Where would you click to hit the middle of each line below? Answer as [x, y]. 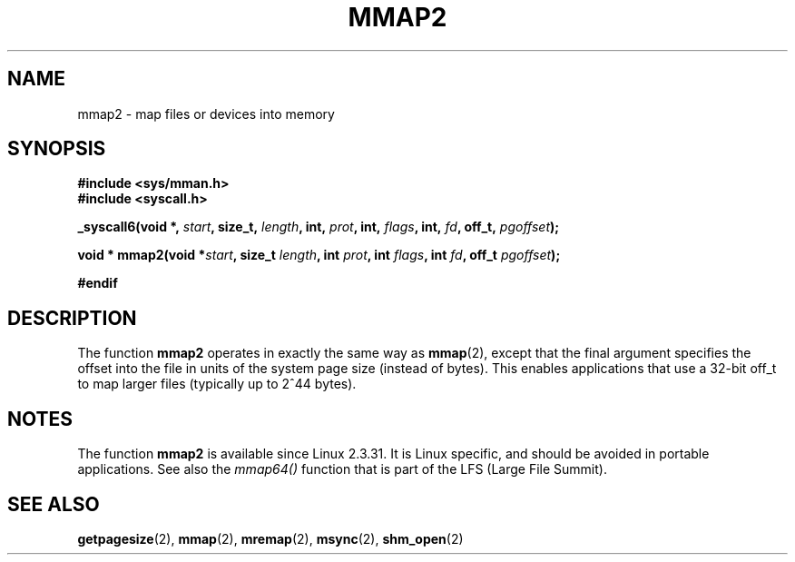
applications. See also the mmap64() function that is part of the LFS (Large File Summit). [342, 469]
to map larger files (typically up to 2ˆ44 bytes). [217, 384]
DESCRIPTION [72, 318]
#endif [98, 283]
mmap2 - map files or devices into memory [206, 113]
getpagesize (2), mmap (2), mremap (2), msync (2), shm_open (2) [270, 538]
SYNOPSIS [57, 149]
